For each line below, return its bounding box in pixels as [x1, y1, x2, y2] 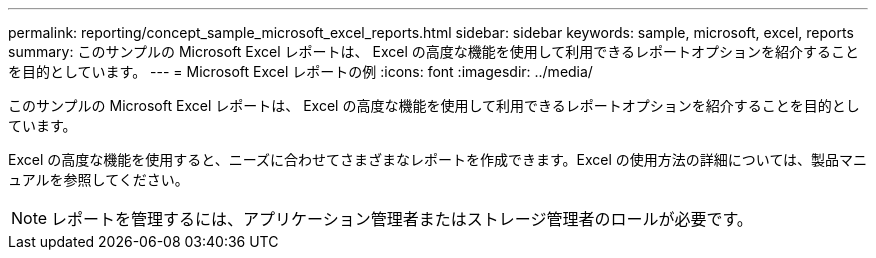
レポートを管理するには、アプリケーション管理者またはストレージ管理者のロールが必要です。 [51, 209, 753, 229]
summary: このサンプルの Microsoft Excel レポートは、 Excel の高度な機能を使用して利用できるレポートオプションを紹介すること [8, 43, 860, 60]
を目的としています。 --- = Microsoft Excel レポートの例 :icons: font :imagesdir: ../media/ [8, 63, 593, 80]
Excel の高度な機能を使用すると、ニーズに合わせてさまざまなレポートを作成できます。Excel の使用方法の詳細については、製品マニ [8, 151, 868, 168]
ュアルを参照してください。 [8, 171, 189, 188]
